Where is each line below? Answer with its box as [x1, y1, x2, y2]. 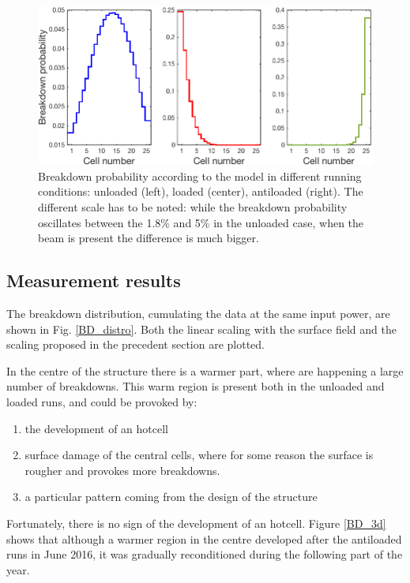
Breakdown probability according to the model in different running [38, 167, 362, 184]
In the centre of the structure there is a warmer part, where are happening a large [6, 362, 404, 379]
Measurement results [6, 268, 181, 293]
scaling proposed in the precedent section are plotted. [6, 336, 265, 353]
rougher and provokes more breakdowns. [24, 462, 220, 478]
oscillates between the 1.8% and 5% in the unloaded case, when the [38, 214, 364, 230]
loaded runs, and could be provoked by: [6, 393, 197, 409]
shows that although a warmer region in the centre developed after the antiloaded [6, 530, 402, 547]
